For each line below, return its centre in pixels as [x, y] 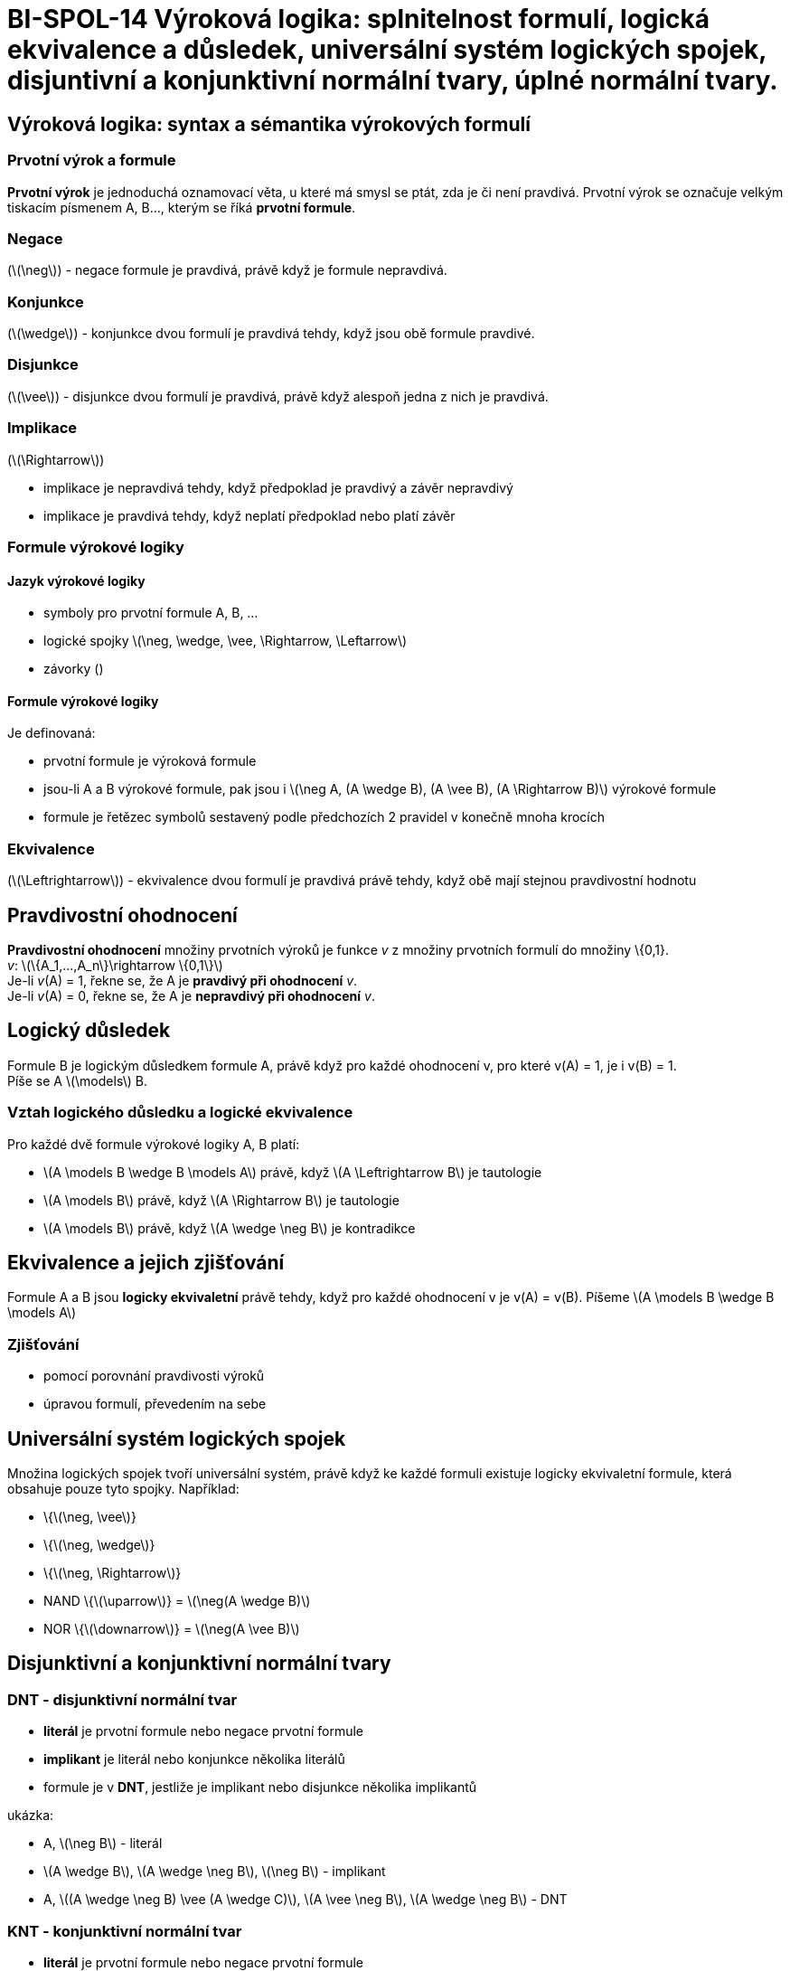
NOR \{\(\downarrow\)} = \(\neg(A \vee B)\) [172, 1628]
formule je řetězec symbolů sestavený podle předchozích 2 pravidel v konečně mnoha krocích [324, 817]
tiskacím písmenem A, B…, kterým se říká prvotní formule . [182, 207]
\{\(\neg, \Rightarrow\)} [113, 1572]
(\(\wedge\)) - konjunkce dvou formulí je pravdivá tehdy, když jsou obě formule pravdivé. [271, 334]
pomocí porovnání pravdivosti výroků [154, 1376]
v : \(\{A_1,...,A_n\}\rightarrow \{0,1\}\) [115, 965]
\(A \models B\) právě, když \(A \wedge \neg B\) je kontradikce [230, 1228]
